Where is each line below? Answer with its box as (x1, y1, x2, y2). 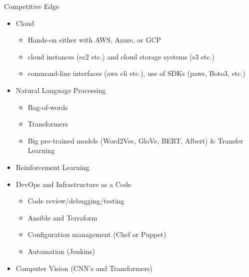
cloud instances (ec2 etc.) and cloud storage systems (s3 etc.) (27, 51, 215, 61)
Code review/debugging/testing (27, 195, 124, 206)
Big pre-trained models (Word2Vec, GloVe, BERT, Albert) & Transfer (27, 135, 243, 145)
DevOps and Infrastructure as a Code (15, 178, 131, 189)
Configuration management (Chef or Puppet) (27, 229, 166, 239)
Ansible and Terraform (27, 212, 97, 222)
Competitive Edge (4, 1, 59, 11)
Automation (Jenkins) (27, 245, 95, 256)
